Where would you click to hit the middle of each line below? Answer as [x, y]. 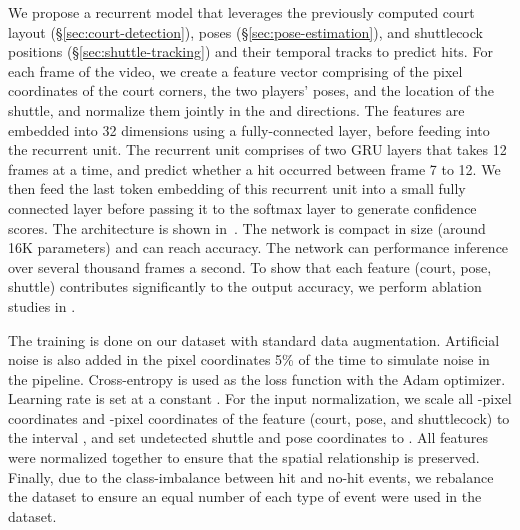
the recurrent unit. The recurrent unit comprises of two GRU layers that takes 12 [257, 149]
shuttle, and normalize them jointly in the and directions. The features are [236, 109]
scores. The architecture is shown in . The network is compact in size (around [247, 227]
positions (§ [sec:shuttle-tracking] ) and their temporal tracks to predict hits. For [250, 51]
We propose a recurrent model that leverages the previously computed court [241, 12]
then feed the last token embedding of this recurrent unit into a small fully [237, 188]
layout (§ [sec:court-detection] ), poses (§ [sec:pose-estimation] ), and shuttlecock [245, 31]
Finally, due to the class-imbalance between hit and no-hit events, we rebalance [251, 476]
